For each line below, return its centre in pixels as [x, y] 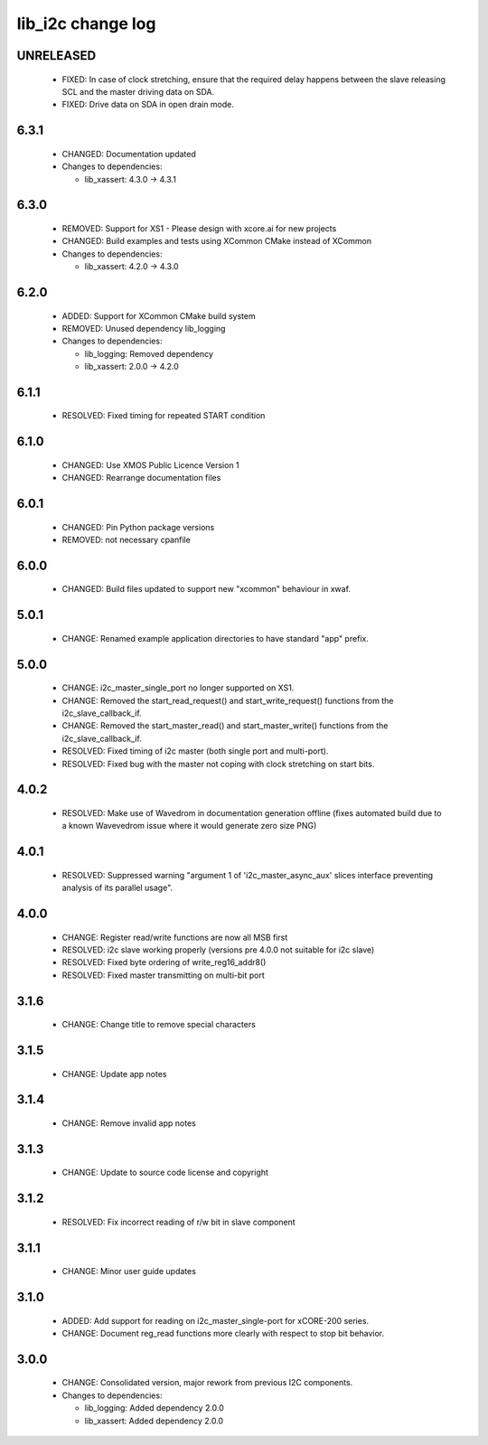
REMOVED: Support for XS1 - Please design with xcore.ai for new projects [199, 228]
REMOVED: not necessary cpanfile [127, 540]
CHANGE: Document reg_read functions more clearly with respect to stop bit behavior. [223, 1334]
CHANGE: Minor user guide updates [129, 1271]
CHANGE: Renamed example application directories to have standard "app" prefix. [216, 638]
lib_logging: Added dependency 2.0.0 [155, 1408]
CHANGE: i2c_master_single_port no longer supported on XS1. [178, 688]
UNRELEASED [56, 56]
